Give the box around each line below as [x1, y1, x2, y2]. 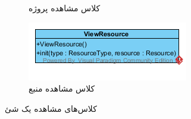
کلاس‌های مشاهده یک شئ [5, 102, 97, 114]
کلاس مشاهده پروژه [29, 2, 101, 14]
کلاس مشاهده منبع [29, 82, 95, 95]
